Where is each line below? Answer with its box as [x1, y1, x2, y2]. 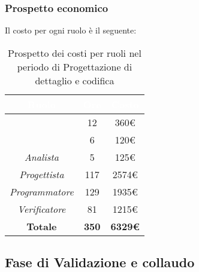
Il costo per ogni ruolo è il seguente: [5, 24, 137, 36]
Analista [24, 149, 59, 164]
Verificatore [17, 201, 66, 216]
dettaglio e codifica [35, 73, 114, 87]
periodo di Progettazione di [17, 59, 132, 74]
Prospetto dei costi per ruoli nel [8, 45, 141, 60]
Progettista [19, 167, 64, 181]
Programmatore [10, 184, 74, 198]
